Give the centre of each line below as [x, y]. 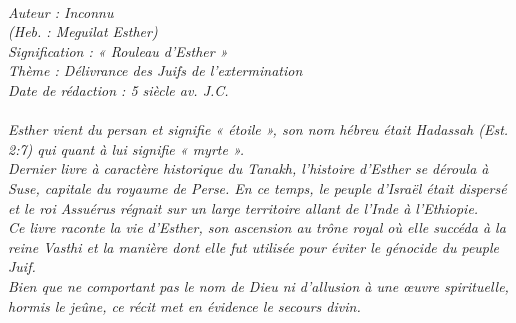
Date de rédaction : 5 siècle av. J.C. [118, 89]
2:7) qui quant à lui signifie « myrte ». [126, 148]
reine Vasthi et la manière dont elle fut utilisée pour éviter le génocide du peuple [254, 246]
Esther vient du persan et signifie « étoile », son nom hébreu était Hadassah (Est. [258, 129]
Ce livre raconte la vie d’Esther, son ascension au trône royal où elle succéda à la [257, 227]
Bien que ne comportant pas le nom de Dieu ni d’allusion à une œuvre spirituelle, [258, 285]
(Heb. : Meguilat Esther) [83, 31]
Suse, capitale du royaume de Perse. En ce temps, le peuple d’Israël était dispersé [257, 187]
